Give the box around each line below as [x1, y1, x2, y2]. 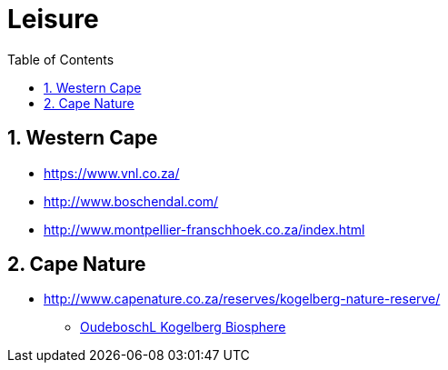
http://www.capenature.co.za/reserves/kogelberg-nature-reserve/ [44, 291, 441, 307]
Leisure [7, 4, 99, 35]
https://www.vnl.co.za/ [44, 165, 180, 181]
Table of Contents [7, 51, 114, 67]
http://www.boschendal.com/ [44, 193, 219, 209]
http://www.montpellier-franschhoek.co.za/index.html [44, 221, 365, 237]
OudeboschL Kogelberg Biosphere [80, 319, 286, 335]
